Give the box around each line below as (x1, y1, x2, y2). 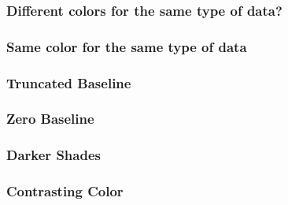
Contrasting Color (6, 181, 124, 201)
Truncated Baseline (6, 73, 131, 92)
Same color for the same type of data (6, 36, 247, 56)
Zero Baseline (6, 109, 94, 129)
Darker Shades (6, 145, 101, 165)
